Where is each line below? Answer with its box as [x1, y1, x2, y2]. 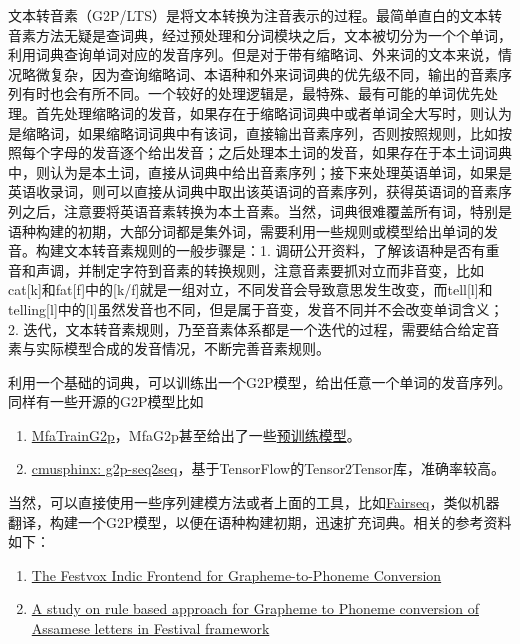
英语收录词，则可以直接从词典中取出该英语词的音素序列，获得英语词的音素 [8, 181, 498, 202]
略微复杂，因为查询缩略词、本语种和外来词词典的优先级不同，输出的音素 [21, 63, 498, 84]
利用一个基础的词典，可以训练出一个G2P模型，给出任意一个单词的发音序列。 [8, 371, 512, 392]
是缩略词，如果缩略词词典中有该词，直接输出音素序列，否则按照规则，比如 [8, 122, 498, 143]
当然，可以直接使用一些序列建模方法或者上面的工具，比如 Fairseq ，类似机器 [8, 492, 500, 513]
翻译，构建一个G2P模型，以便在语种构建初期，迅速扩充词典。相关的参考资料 [8, 511, 512, 532]
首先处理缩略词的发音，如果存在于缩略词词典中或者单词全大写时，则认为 [35, 102, 512, 123]
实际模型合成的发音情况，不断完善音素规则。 [35, 338, 330, 359]
